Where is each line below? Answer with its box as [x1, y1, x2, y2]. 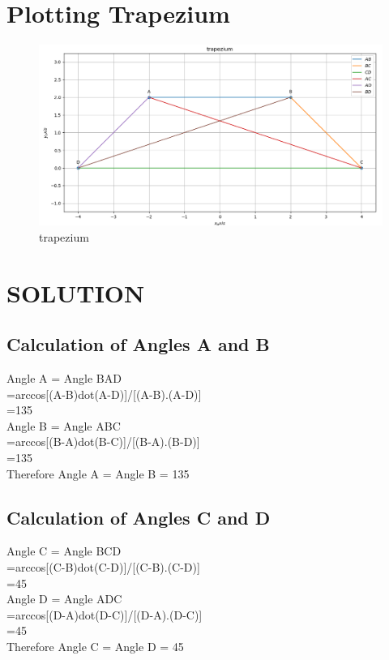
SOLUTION [6, 276, 145, 309]
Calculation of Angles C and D [6, 504, 271, 529]
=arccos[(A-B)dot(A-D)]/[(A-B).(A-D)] [6, 385, 202, 402]
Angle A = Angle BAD [6, 370, 122, 387]
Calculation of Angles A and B [6, 332, 270, 357]
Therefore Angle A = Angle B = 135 [6, 465, 190, 482]
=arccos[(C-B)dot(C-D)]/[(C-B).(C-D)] [6, 559, 200, 576]
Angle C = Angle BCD [6, 542, 122, 559]
